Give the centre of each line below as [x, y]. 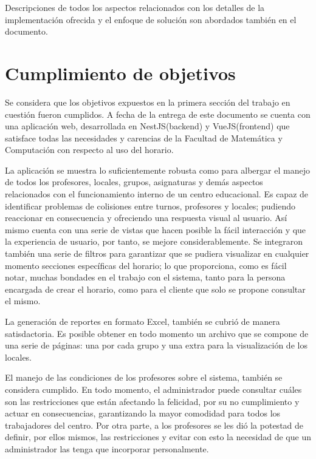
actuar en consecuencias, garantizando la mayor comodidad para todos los [143, 413]
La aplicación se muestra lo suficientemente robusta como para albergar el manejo [157, 170]
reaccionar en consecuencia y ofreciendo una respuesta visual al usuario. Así [146, 218]
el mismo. [23, 301]
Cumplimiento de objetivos [120, 73]
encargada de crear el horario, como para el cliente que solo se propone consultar [155, 289]
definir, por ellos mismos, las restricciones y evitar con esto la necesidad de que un [158, 437]
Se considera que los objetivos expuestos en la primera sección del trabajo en [148, 102]
